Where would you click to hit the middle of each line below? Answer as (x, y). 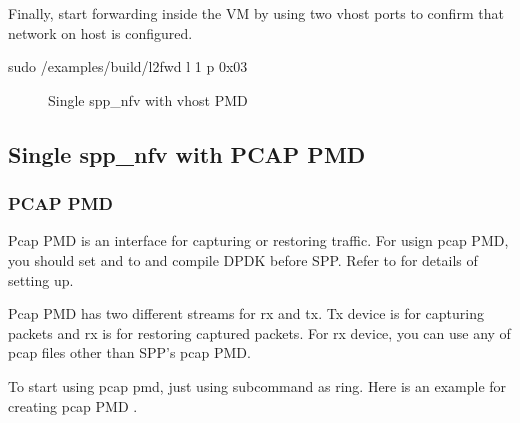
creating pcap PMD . (73, 405)
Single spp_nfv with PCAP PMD (187, 153)
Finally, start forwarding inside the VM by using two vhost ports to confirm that (256, 13)
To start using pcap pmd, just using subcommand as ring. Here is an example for (257, 385)
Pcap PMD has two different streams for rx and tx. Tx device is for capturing (246, 313)
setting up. (41, 279)
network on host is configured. (100, 32)
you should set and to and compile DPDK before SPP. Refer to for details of (243, 259)
